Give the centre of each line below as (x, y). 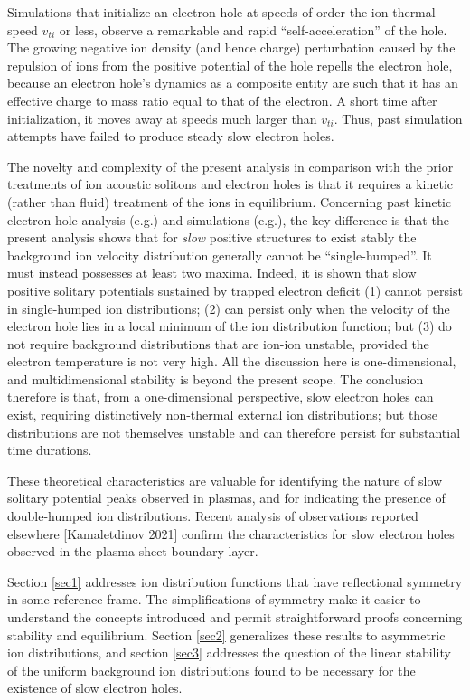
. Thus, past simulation (398, 118)
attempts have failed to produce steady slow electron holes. (171, 136)
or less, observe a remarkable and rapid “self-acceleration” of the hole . (253, 29)
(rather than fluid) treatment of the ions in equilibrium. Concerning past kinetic (230, 201)
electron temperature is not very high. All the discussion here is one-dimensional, (232, 361)
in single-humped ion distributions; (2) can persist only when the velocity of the (229, 308)
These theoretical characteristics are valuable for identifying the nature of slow (225, 480)
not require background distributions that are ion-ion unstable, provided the (218, 343)
